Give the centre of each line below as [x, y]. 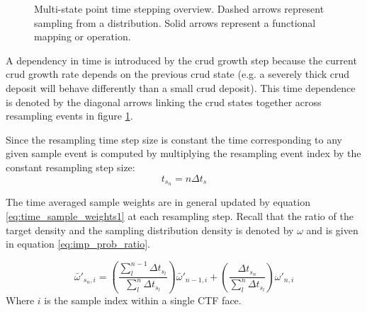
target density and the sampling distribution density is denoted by [150, 230]
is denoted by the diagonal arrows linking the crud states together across [164, 102]
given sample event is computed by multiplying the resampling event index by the [183, 153]
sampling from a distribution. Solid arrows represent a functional [175, 22]
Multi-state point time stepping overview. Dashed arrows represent [179, 8]
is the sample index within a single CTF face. [143, 300]
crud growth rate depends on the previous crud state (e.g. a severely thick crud [178, 74]
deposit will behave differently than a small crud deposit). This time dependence [181, 87]
